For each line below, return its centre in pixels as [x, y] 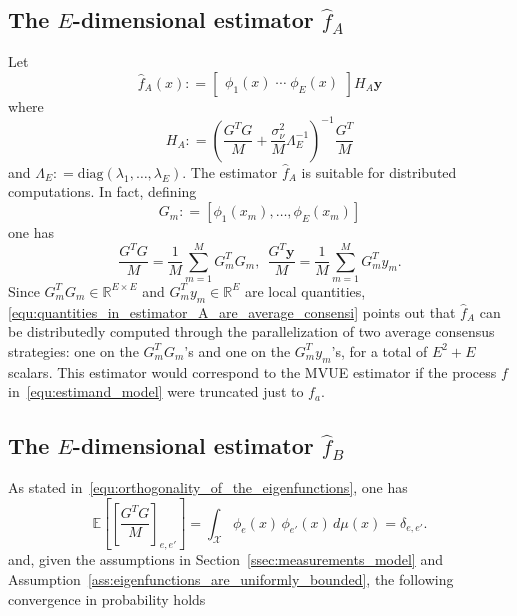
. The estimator [230, 171]
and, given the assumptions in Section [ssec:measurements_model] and [225, 559]
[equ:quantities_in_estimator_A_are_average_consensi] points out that [232, 311]
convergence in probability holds [107, 598]
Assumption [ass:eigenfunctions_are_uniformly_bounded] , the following [231, 578]
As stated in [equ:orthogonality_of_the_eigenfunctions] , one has [208, 487]
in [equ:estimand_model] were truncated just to [156, 391]
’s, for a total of [379, 350]
